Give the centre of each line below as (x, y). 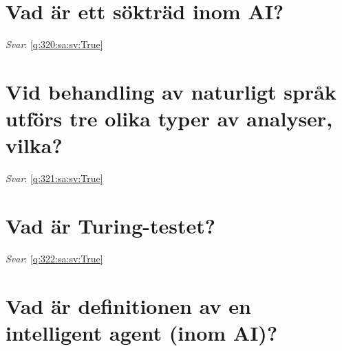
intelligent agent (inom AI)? (142, 332)
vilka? (34, 145)
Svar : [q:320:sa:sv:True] (54, 44)
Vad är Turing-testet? (111, 225)
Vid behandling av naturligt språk (171, 91)
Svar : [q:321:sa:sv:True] (54, 178)
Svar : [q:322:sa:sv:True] (54, 258)
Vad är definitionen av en (128, 305)
